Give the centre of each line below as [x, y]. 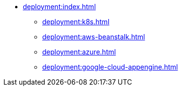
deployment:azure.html [79, 52]
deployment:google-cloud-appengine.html [110, 67]
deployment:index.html [59, 7]
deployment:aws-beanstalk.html [94, 37]
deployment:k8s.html [76, 22]
